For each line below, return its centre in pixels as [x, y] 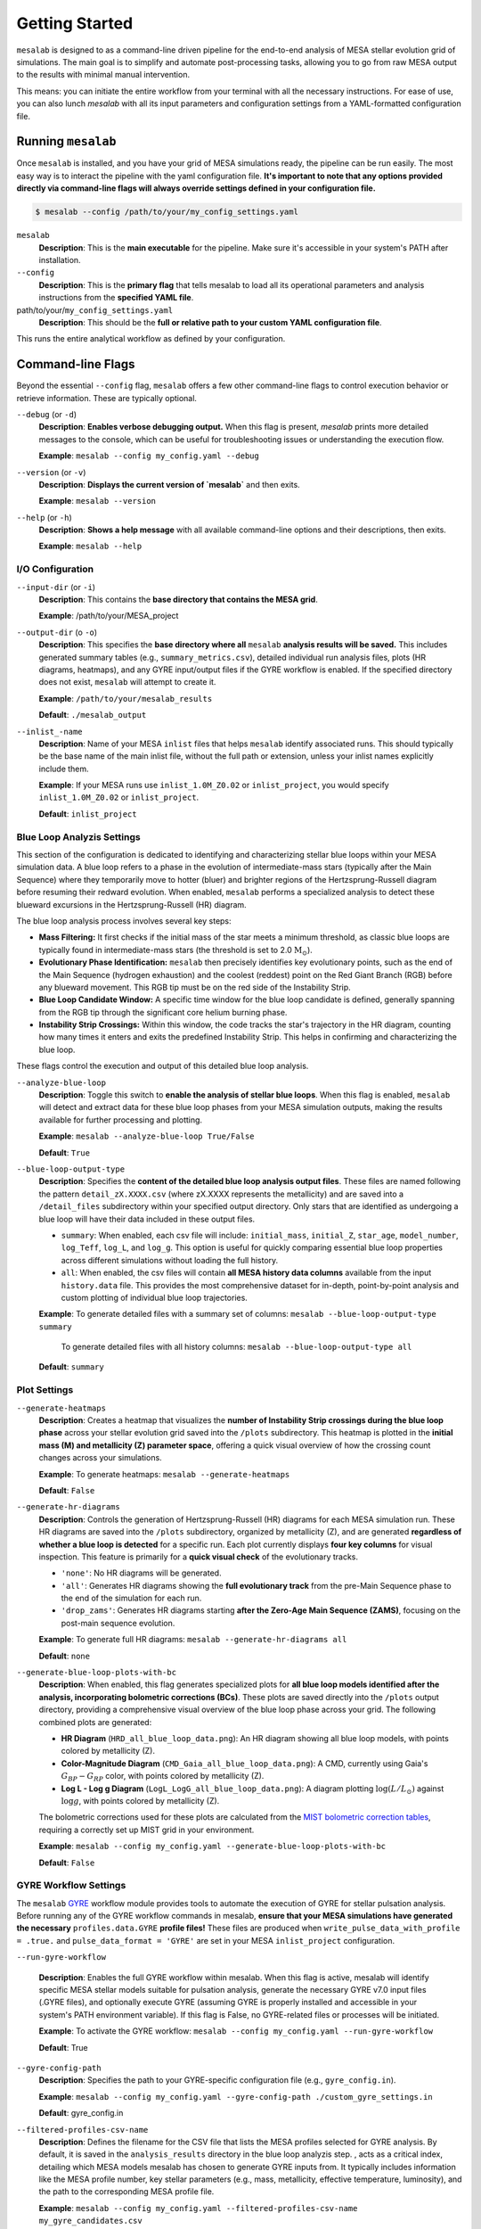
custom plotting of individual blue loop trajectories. [155, 1297]
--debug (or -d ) [47, 414]
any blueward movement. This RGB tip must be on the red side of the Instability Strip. [195, 987]
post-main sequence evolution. [118, 1623]
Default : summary [71, 1367]
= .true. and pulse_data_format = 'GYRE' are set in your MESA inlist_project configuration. [206, 1940]
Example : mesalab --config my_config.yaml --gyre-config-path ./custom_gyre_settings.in [236, 2096]
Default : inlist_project [88, 814]
